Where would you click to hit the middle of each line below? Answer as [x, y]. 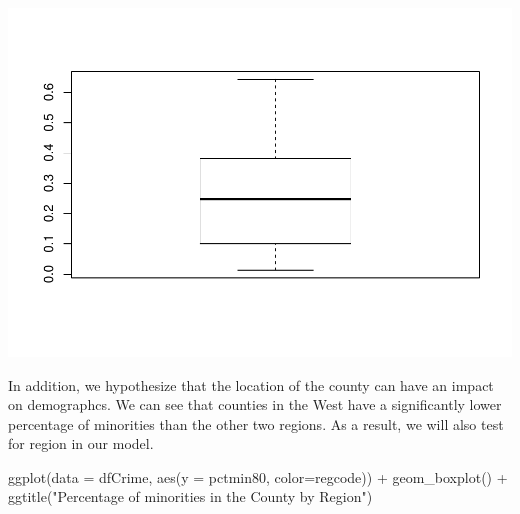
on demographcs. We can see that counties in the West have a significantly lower [255, 404]
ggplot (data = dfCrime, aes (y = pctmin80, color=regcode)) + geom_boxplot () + [258, 476]
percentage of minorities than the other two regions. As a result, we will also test [256, 423]
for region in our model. [81, 443]
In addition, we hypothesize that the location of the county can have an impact [251, 384]
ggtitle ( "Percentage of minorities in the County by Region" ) [190, 496]
